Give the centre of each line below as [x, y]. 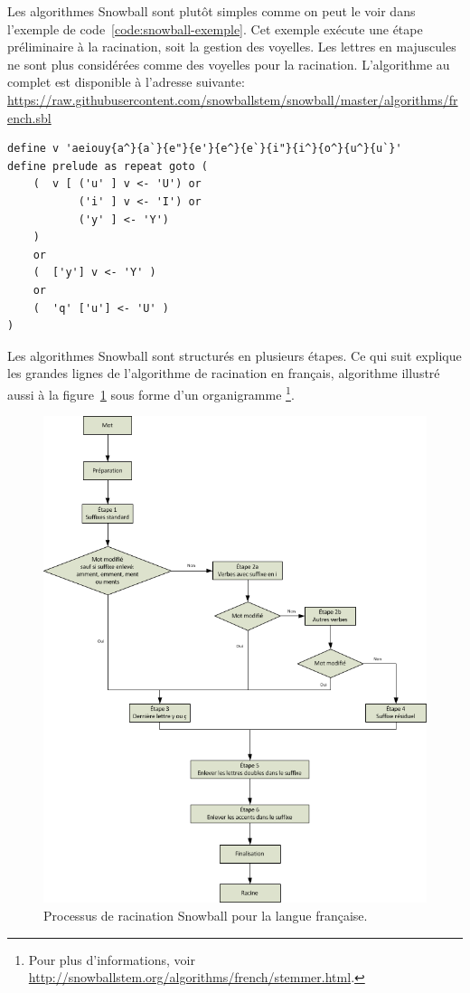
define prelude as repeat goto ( [108, 166]
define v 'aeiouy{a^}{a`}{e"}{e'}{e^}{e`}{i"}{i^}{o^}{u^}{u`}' [205, 149]
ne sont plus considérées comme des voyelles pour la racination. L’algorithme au [229, 64]
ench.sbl [29, 117]
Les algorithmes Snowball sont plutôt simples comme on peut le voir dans [211, 11]
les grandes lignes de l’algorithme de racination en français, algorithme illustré [224, 373]
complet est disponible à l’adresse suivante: [126, 82]
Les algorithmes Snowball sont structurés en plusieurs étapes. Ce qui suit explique [235, 355]
